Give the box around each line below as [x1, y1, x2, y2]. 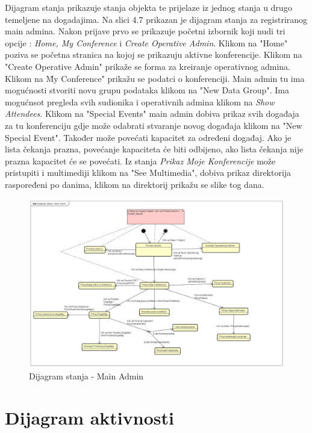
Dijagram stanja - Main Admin [29, 370, 144, 382]
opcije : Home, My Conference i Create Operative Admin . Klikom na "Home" [5, 36, 288, 49]
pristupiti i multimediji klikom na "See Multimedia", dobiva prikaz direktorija [5, 166, 292, 179]
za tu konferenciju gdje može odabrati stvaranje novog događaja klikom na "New [5, 119, 302, 131]
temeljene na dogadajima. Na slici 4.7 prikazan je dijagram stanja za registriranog [5, 13, 308, 25]
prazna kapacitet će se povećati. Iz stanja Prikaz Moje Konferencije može [5, 154, 276, 167]
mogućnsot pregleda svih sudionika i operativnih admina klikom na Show [5, 95, 275, 108]
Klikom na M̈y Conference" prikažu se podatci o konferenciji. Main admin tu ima [5, 72, 305, 84]
